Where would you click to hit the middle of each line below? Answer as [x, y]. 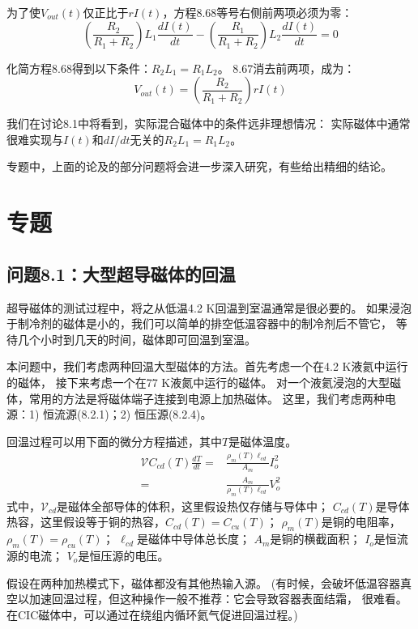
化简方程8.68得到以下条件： [79, 68]
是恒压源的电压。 [124, 555]
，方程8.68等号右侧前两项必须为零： [258, 12]
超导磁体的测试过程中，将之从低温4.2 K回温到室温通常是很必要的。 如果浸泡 [209, 307]
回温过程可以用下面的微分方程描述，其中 [114, 441]
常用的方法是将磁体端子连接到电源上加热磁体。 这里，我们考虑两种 [207, 398]
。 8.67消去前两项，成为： [286, 68]
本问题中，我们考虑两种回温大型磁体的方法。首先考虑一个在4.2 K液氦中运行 [207, 366]
